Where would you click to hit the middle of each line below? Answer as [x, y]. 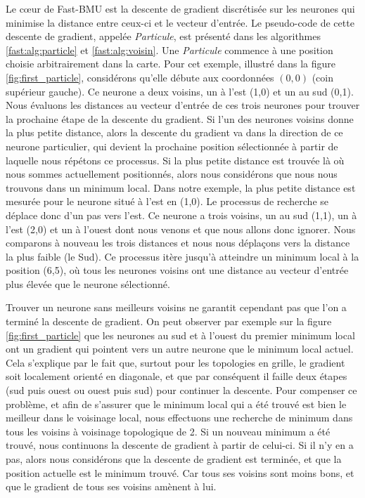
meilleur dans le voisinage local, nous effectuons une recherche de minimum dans [179, 418]
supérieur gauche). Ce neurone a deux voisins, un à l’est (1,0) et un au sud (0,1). [180, 91]
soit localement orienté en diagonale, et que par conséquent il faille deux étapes [177, 376]
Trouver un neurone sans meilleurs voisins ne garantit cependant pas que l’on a [176, 307]
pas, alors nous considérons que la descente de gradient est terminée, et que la [174, 459]
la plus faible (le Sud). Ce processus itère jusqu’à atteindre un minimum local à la [182, 256]
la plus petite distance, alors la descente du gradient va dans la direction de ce [174, 132]
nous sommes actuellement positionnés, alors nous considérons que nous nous [172, 174]
